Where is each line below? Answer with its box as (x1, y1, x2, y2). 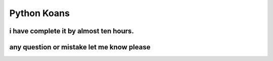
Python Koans (9, 8, 70, 19)
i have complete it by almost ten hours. (9, 27, 134, 35)
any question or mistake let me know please (9, 43, 151, 51)
